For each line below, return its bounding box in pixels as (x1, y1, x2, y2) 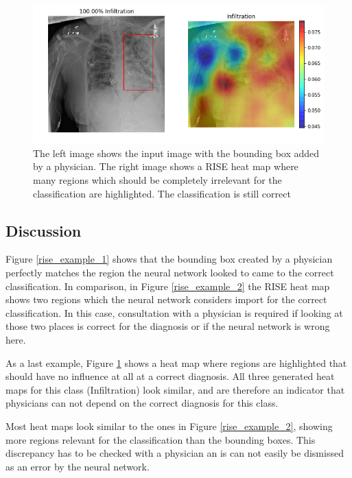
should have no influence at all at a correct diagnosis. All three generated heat (5, 369, 335, 383)
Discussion (5, 219, 82, 241)
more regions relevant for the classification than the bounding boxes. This (5, 432, 316, 446)
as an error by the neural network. (5, 459, 150, 473)
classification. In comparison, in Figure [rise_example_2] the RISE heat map (5, 278, 330, 293)
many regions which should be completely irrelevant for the (33, 173, 282, 187)
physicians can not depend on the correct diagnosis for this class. (5, 396, 279, 410)
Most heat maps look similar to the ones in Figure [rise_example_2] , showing (5, 419, 333, 433)
